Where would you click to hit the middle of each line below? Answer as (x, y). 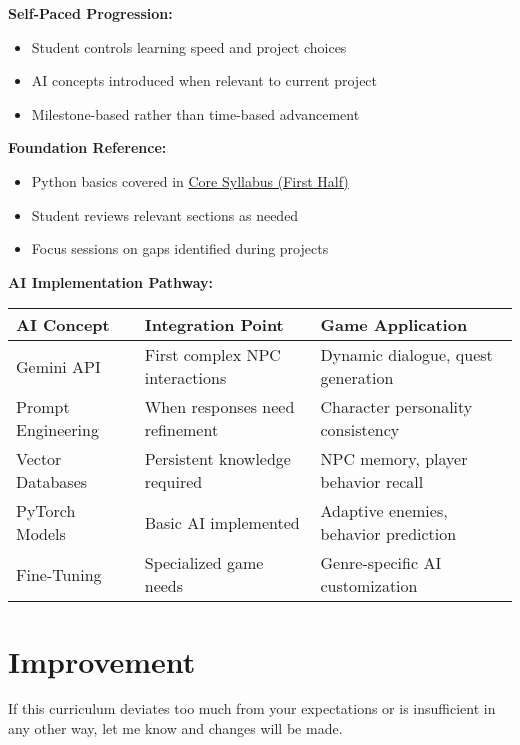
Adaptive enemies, (384, 511)
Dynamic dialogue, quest (406, 355)
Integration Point (214, 325)
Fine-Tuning (59, 574)
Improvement (102, 660)
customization (369, 586)
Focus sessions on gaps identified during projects (180, 248)
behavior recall (372, 482)
